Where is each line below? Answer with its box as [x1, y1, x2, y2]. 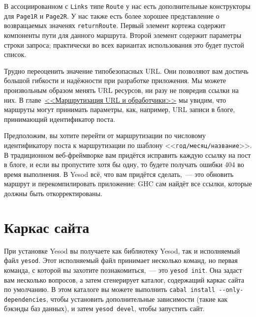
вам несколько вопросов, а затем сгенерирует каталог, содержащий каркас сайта [4, 274, 245, 285]
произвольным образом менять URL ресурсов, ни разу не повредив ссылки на [4, 85, 239, 95]
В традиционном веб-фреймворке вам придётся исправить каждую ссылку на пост [4, 149, 251, 160]
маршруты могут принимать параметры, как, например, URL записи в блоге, [4, 104, 235, 115]
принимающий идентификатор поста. [4, 114, 115, 124]
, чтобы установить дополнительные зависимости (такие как [46, 293, 227, 304]
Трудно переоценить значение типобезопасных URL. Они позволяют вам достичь [4, 65, 249, 76]
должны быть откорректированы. [4, 188, 102, 198]
